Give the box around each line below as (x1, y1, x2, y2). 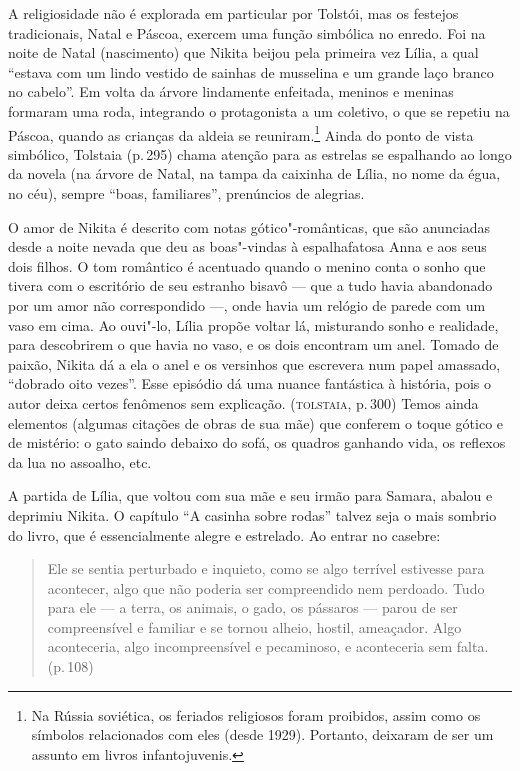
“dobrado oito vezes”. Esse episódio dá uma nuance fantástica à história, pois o (8, 373, 492, 394)
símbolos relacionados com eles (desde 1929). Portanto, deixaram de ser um (31, 724, 494, 745)
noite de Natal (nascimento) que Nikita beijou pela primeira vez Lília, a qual (8, 42, 479, 63)
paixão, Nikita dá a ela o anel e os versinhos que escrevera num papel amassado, (8, 353, 501, 374)
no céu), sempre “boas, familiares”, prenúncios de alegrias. (8, 183, 365, 203)
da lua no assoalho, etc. (8, 451, 152, 472)
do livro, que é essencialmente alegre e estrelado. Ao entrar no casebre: (8, 524, 441, 545)
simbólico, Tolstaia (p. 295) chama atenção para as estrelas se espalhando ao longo (8, 143, 512, 164)
